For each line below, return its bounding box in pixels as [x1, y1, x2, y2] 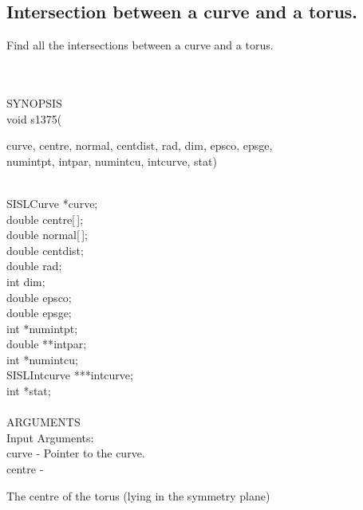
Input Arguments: [6, 429, 94, 445]
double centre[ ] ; [6, 210, 84, 227]
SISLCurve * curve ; [6, 194, 98, 211]
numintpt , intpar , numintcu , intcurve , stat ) [6, 152, 217, 169]
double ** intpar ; [6, 335, 87, 352]
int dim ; [6, 273, 45, 289]
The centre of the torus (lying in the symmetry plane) [6, 487, 270, 504]
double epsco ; [6, 288, 72, 305]
